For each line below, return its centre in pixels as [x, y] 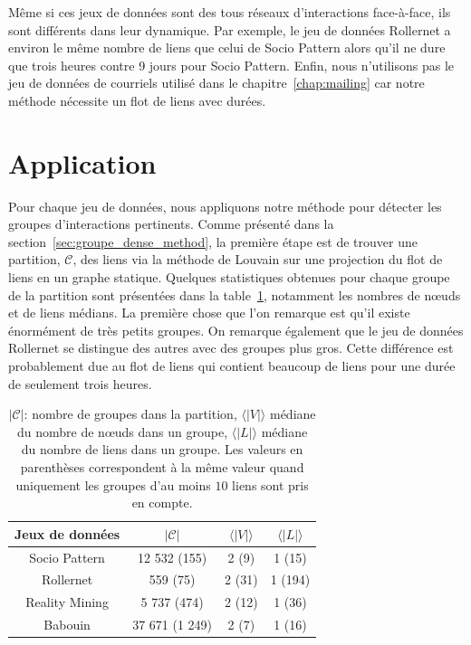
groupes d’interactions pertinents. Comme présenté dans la [171, 224]
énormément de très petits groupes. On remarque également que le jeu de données [236, 330]
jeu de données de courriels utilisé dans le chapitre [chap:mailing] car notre [216, 83]
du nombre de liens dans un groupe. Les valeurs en [162, 449]
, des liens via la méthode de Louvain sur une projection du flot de [258, 259]
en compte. [162, 503]
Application [82, 162]
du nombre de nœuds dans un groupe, [123, 431]
